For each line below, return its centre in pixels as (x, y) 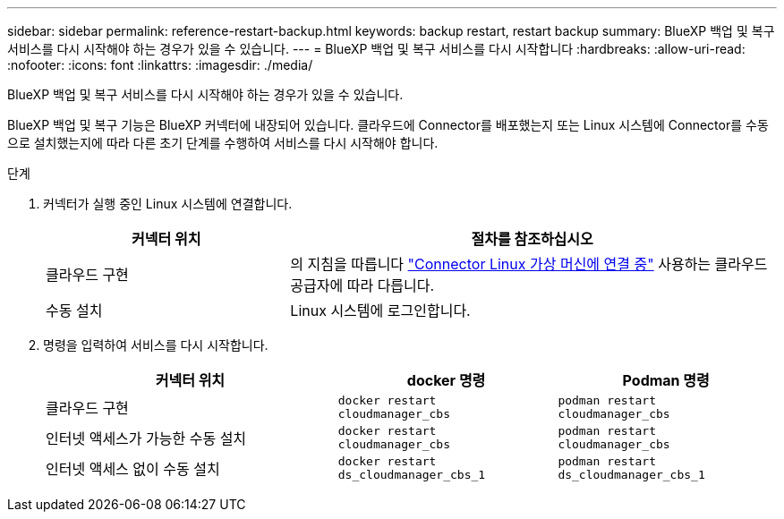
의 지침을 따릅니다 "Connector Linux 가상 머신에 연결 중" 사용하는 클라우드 (529, 264)
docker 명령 (446, 380)
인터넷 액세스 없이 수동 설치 (133, 469)
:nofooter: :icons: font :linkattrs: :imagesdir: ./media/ (160, 65)
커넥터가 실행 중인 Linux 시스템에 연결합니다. (168, 204)
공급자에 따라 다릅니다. (362, 285)
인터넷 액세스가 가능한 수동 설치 (146, 438)
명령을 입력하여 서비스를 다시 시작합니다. (156, 345)
